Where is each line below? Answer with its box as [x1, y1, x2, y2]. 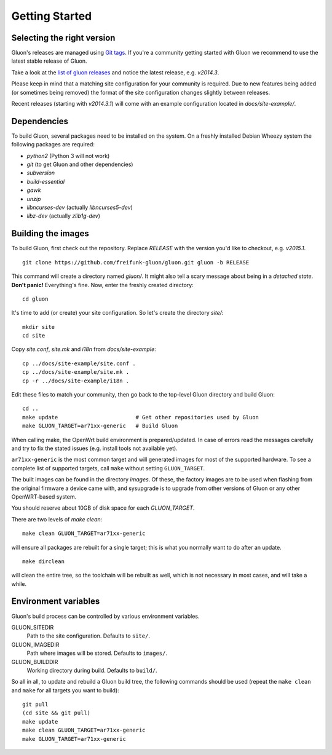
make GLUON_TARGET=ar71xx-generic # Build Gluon [22, 422, 178, 430]
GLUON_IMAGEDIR [11, 641, 60, 648]
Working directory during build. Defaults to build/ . [26, 666, 157, 674]
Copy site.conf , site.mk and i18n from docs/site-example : [11, 346, 156, 353]
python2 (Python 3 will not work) [26, 152, 110, 159]
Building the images [11, 228, 89, 239]
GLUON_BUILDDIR [11, 658, 58, 665]
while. [11, 580, 27, 587]
